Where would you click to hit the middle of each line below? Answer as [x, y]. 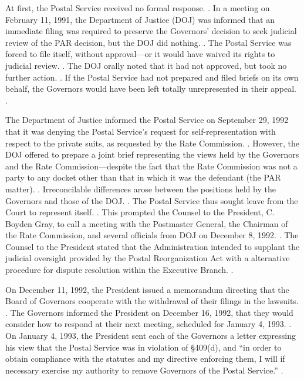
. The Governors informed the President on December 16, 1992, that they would [149, 312]
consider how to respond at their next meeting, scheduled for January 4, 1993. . [148, 324]
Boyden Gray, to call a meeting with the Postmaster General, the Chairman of [147, 223]
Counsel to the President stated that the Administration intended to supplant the [153, 246]
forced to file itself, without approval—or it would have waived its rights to [140, 54]
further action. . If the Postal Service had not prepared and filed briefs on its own [152, 77]
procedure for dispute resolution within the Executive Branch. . [119, 270]
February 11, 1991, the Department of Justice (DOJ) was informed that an [140, 19]
